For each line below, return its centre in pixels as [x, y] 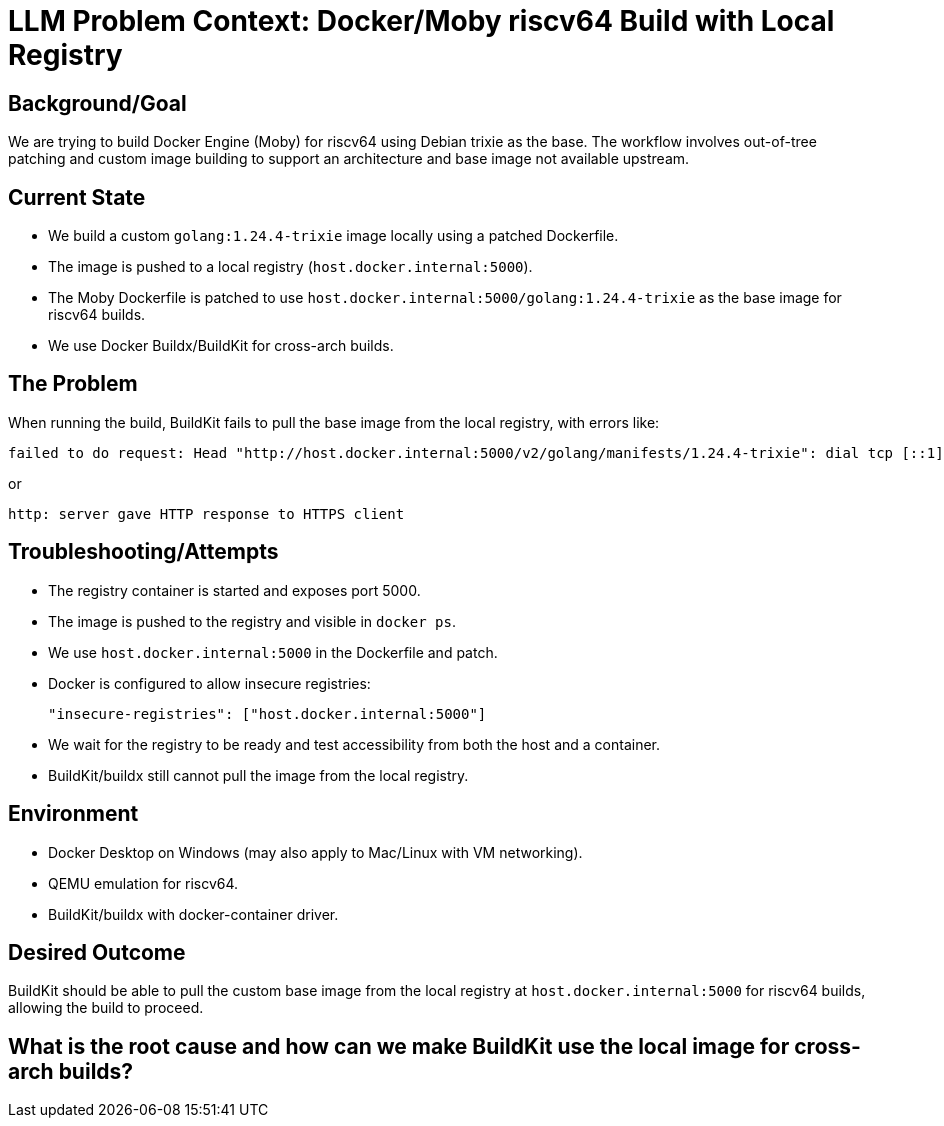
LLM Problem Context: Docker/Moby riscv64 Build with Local [421, 21]
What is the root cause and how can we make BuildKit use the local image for [399, 1046]
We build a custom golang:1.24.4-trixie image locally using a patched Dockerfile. [333, 236]
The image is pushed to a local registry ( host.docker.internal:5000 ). [290, 267]
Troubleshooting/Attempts [143, 552]
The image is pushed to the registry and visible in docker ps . [252, 621]
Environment [73, 814]
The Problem [73, 384]
